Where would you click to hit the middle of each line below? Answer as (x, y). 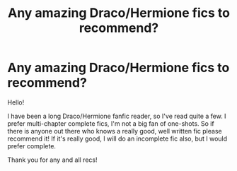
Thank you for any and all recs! (52, 160)
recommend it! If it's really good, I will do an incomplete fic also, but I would (117, 138)
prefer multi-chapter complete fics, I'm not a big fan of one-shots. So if (111, 123)
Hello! (16, 102)
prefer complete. (32, 146)
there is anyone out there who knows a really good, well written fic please (115, 131)
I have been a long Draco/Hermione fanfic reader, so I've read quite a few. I (117, 116)
